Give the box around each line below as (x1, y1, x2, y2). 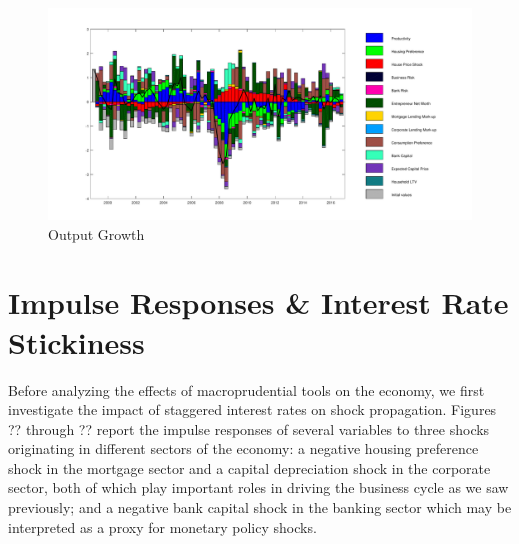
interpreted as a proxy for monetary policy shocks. (8, 516, 317, 537)
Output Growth (48, 223, 145, 244)
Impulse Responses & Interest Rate (8, 282, 509, 323)
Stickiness (8, 321, 145, 362)
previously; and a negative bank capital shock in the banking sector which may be (8, 497, 512, 518)
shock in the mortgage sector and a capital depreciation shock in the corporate (8, 457, 491, 478)
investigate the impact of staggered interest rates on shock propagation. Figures (8, 399, 497, 420)
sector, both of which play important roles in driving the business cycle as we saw (8, 477, 509, 498)
